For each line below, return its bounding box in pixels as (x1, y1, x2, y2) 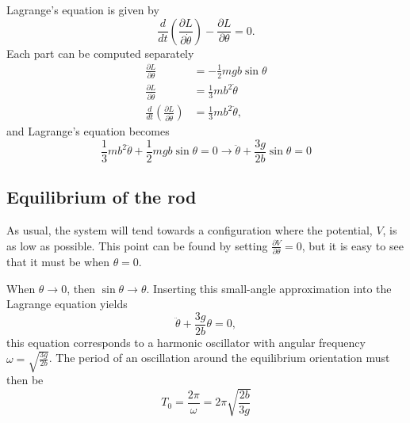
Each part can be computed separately (6, 44, 194, 61)
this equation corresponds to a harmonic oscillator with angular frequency (6, 333, 366, 350)
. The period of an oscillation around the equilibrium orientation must (48, 349, 390, 366)
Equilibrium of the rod (6, 185, 197, 209)
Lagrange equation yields (6, 295, 128, 312)
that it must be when (6, 253, 109, 269)
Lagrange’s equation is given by (6, 2, 159, 17)
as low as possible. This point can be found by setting (6, 237, 268, 253)
